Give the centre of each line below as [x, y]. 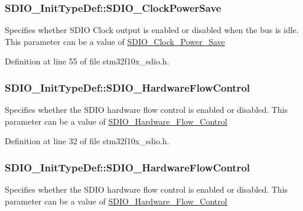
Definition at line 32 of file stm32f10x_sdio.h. [87, 141]
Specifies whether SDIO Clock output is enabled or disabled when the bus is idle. [152, 30]
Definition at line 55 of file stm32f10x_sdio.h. [87, 61]
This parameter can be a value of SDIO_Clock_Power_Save [115, 41]
